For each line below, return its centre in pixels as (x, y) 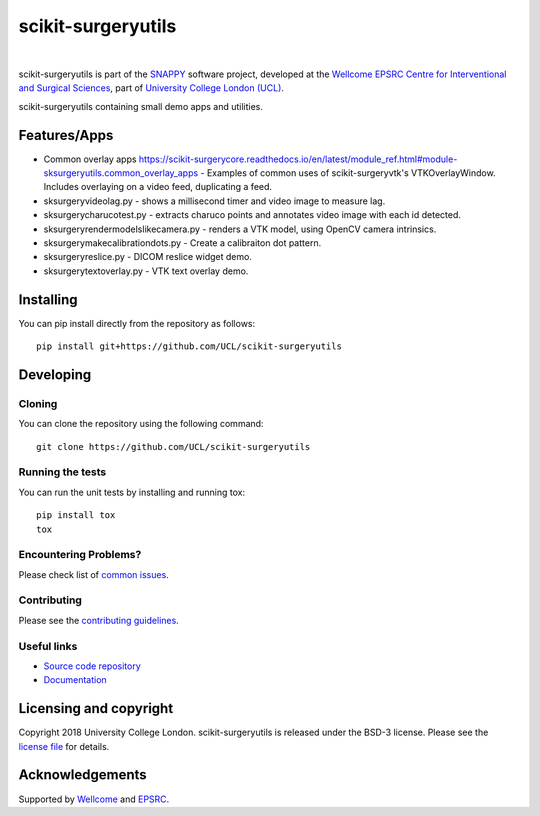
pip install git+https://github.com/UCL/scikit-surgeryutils (189, 346)
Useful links (48, 646)
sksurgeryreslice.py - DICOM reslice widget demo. (147, 257)
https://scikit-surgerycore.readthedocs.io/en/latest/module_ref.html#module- (298, 159)
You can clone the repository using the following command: (141, 424)
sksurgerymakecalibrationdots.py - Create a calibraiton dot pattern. (182, 242)
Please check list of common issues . (93, 574)
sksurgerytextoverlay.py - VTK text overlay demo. (146, 271)
